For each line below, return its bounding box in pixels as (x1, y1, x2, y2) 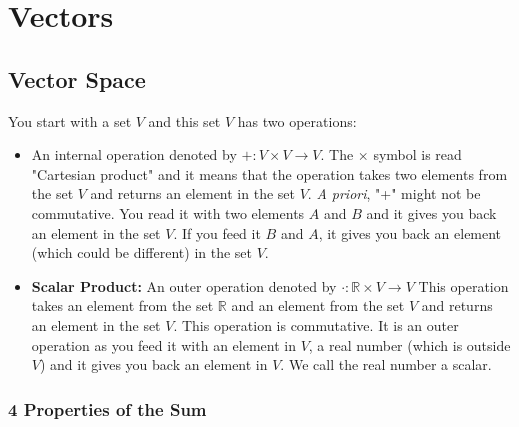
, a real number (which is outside (308, 334, 511, 355)
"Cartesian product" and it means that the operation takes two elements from (31, 163, 508, 184)
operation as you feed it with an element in (31, 334, 296, 355)
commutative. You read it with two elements (31, 202, 305, 223)
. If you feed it (173, 222, 261, 243)
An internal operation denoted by (31, 144, 237, 165)
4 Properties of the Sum (8, 396, 207, 421)
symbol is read (373, 144, 462, 165)
